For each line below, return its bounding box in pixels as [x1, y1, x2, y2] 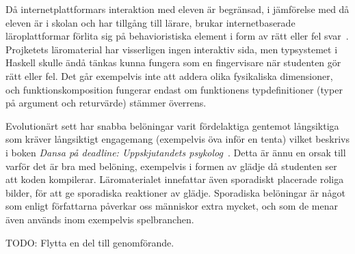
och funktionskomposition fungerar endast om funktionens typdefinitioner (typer [5, 82, 343, 96]
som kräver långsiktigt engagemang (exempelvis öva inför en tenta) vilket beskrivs [5, 132, 350, 146]
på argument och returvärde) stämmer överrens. [5, 96, 207, 110]
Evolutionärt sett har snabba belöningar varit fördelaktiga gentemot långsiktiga [5, 118, 339, 132]
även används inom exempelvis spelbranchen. [5, 212, 194, 226]
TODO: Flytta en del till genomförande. [5, 235, 174, 249]
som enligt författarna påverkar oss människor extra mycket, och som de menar [5, 199, 338, 213]
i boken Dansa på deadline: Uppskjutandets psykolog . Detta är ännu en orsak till [5, 145, 346, 159]
